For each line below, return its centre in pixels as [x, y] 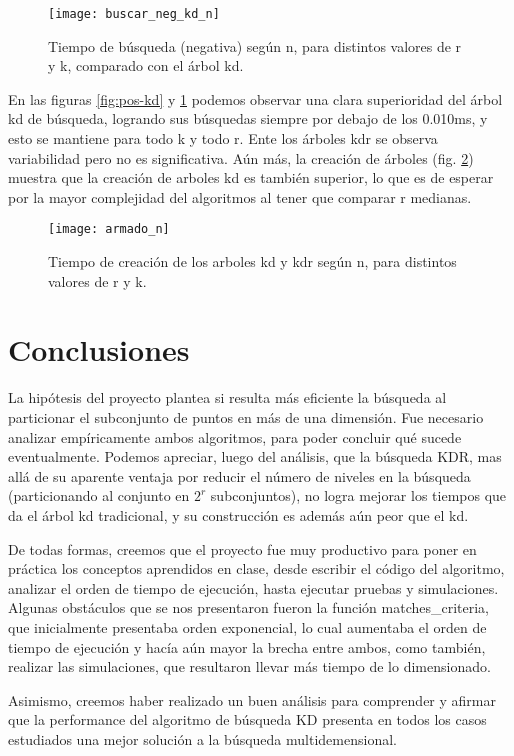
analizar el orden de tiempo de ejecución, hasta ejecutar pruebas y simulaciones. [253, 587]
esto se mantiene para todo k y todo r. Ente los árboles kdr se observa [223, 138]
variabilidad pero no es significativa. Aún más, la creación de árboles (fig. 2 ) [241, 157]
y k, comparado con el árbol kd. [146, 65]
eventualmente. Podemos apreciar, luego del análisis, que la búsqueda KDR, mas [255, 456]
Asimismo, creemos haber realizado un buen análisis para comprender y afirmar [252, 699]
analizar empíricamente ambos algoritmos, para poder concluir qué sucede [235, 436]
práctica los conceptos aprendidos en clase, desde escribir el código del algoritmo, [256, 568]
